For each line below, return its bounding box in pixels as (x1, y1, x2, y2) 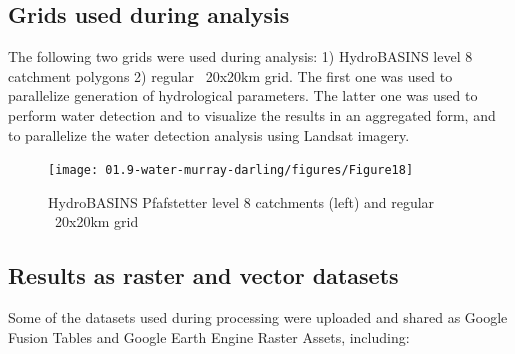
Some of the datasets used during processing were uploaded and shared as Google (8, 307, 508, 328)
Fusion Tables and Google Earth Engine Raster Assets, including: (8, 326, 410, 347)
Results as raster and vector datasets (8, 260, 399, 291)
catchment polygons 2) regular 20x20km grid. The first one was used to (8, 65, 453, 86)
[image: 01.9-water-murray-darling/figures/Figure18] (48, 163, 414, 178)
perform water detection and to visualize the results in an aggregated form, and (8, 104, 496, 125)
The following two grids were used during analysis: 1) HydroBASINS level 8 (8, 46, 473, 67)
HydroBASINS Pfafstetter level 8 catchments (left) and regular (48, 191, 435, 212)
